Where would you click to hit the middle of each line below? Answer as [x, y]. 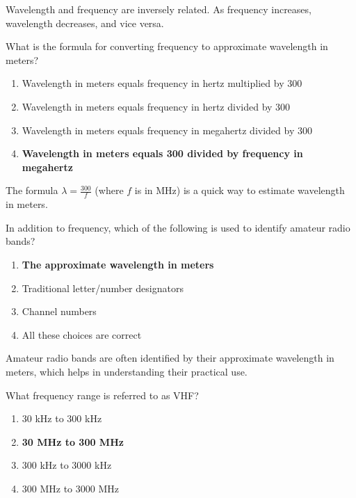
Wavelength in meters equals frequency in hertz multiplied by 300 [162, 83]
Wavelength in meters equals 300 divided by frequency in [162, 153]
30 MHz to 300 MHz [73, 441]
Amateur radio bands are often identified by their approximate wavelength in [170, 358]
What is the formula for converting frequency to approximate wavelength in [167, 46]
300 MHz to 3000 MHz [70, 488]
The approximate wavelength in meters [118, 264]
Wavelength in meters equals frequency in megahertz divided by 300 [167, 130]
